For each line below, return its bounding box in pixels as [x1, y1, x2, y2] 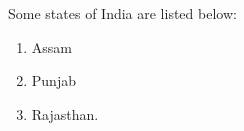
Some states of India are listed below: [8, 3, 237, 23]
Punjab [31, 70, 76, 91]
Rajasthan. [31, 103, 99, 124]
